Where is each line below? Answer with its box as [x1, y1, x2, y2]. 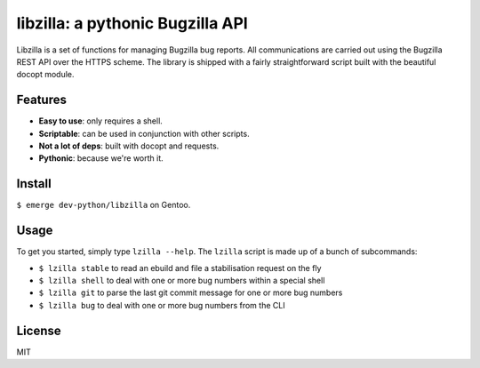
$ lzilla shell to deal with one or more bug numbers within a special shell [38, 276, 325, 285]
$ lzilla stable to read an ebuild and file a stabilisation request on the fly [38, 262, 322, 273]
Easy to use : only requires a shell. [38, 116, 164, 126]
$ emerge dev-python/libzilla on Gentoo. [16, 200, 191, 211]
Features [16, 92, 67, 108]
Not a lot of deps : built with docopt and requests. [38, 140, 220, 151]
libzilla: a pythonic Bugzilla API [16, 13, 248, 33]
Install [16, 176, 52, 191]
